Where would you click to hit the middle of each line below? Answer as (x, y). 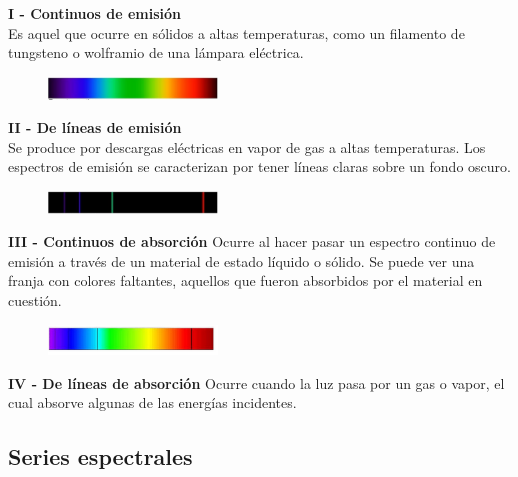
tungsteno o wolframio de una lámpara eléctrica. (156, 52)
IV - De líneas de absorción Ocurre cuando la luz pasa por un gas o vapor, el (256, 382)
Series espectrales (100, 456)
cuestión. (35, 300)
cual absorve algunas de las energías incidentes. (152, 402)
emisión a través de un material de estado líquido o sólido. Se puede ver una (241, 260)
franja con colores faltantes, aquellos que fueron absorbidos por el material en (245, 280)
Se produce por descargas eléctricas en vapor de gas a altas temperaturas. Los (247, 146)
